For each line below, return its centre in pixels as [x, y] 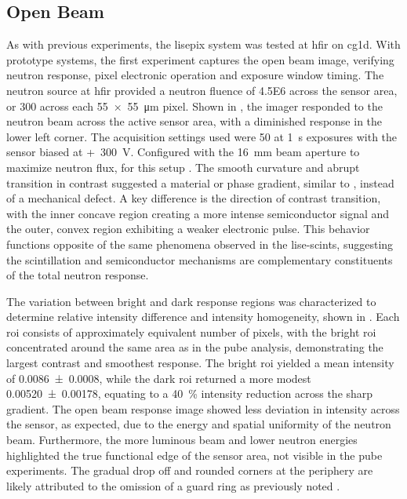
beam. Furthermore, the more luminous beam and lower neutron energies [182, 440]
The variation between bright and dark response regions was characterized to [191, 301]
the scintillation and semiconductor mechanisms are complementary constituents [200, 259]
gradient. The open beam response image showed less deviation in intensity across [203, 408]
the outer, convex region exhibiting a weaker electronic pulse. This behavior [188, 229]
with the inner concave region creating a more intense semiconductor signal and [198, 213]
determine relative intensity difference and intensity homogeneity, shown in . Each [203, 317]
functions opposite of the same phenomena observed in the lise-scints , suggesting [200, 244]
